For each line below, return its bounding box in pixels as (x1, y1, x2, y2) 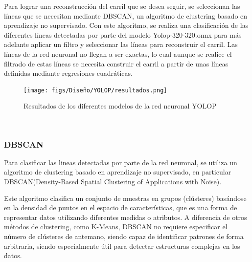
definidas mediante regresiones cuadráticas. (4, 68, 133, 78)
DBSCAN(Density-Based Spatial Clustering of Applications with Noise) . (4, 176, 222, 186)
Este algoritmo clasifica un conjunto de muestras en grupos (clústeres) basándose (4, 193, 247, 203)
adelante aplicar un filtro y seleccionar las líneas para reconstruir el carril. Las (4, 39, 238, 49)
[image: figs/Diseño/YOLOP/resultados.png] (23, 87, 167, 94)
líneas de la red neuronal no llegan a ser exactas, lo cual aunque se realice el (4, 48, 232, 59)
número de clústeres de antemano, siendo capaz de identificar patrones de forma (4, 231, 244, 241)
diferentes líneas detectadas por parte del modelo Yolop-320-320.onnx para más (4, 29, 242, 40)
